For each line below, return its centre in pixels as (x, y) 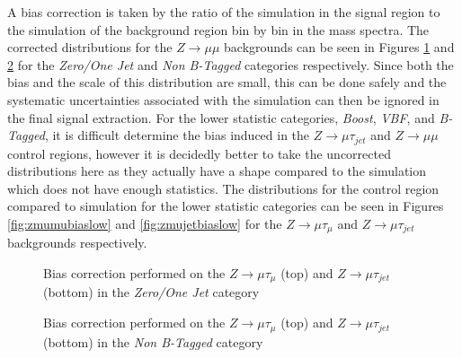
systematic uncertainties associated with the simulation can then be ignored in (223, 99)
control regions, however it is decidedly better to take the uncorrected (199, 153)
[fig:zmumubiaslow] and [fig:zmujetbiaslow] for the (145, 223)
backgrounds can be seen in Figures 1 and (339, 47)
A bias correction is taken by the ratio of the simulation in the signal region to (224, 12)
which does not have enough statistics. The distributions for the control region (223, 188)
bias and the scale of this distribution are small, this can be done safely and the (227, 82)
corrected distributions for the (90, 47)
